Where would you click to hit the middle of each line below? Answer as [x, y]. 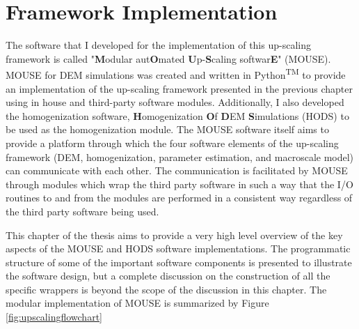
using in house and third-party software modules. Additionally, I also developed [175, 102]
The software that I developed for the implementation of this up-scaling [158, 45]
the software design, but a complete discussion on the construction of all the [168, 276]
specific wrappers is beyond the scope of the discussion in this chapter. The [166, 289]
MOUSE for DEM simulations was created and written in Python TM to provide [176, 74]
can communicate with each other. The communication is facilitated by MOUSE [177, 170]
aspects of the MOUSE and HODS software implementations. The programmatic [178, 248]
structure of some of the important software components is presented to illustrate [179, 262]
